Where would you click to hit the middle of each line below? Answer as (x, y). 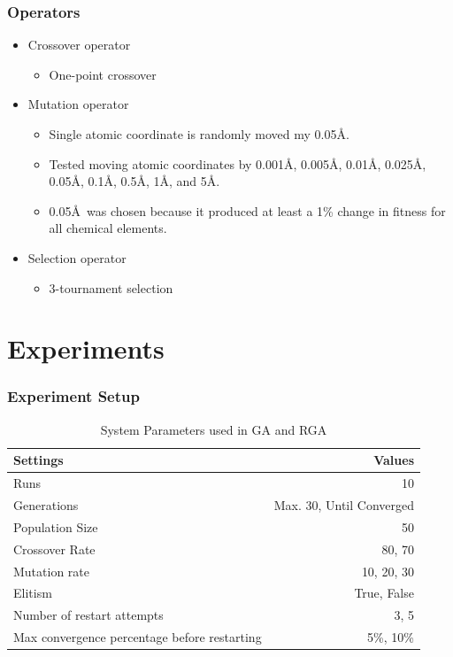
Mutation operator (78, 104)
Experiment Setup (73, 396)
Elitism (33, 593)
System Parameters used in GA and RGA (214, 429)
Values (394, 460)
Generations (46, 505)
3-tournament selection (111, 287)
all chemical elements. (108, 228)
